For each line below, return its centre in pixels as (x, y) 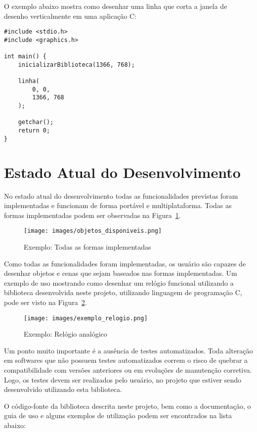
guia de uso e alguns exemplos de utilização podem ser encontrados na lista (118, 415)
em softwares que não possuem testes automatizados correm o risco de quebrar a (126, 360)
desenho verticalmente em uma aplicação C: (70, 16)
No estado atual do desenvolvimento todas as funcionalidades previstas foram (121, 195)
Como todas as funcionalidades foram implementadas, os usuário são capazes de (125, 263)
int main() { (25, 57)
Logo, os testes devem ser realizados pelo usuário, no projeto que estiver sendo (123, 379)
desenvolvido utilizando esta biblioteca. (63, 389)
